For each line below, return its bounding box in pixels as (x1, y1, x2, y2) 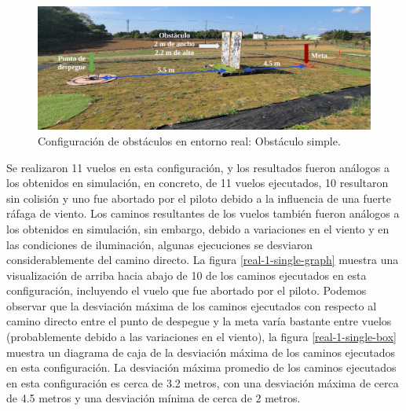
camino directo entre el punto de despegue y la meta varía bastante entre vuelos (6, 313, 392, 329)
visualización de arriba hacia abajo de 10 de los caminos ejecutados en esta (6, 266, 367, 283)
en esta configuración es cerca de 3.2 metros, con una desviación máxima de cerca (6, 374, 399, 391)
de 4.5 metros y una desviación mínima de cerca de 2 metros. (6, 390, 301, 406)
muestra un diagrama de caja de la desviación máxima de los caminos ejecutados (6, 343, 396, 360)
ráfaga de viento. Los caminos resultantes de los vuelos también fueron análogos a (6, 205, 400, 222)
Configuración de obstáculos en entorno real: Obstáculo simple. (38, 132, 341, 149)
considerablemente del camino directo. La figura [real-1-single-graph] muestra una (6, 251, 399, 268)
